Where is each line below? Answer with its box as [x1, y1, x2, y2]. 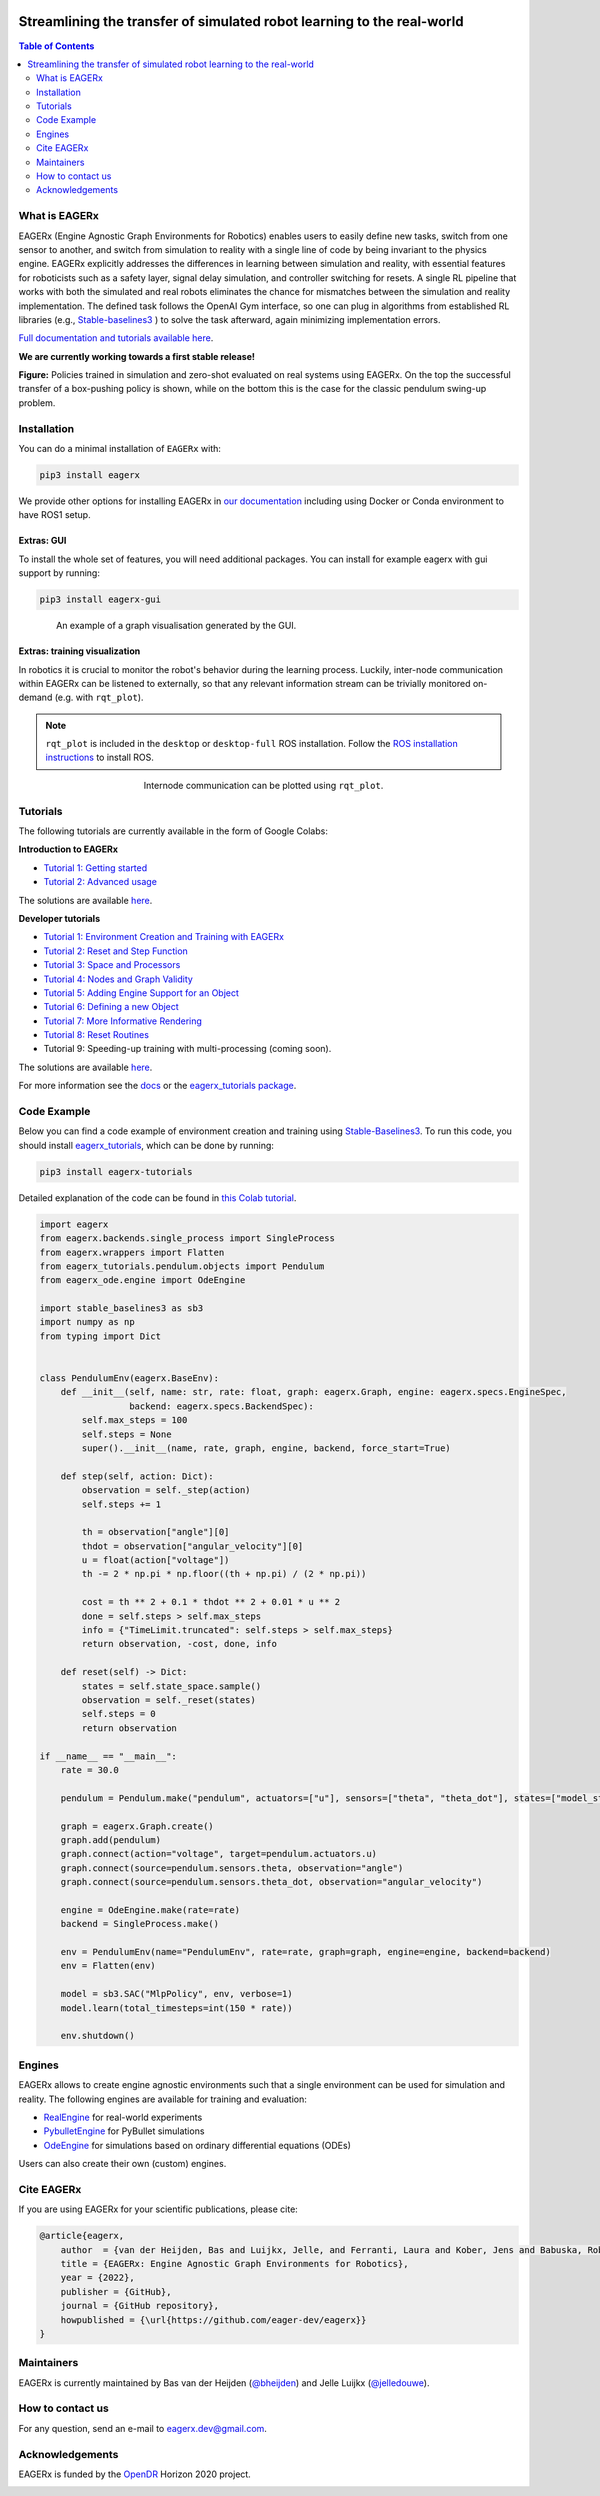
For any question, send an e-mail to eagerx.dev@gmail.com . [18, 2422, 267, 2434]
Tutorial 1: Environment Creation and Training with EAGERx [43, 931, 285, 943]
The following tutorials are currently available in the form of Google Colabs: [18, 825, 329, 837]
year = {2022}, [60, 2272, 135, 2284]
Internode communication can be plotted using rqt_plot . [143, 779, 384, 791]
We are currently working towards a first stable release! [18, 350, 255, 362]
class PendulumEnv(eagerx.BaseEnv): [39, 1373, 220, 1384]
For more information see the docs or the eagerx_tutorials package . [18, 1080, 297, 1092]
